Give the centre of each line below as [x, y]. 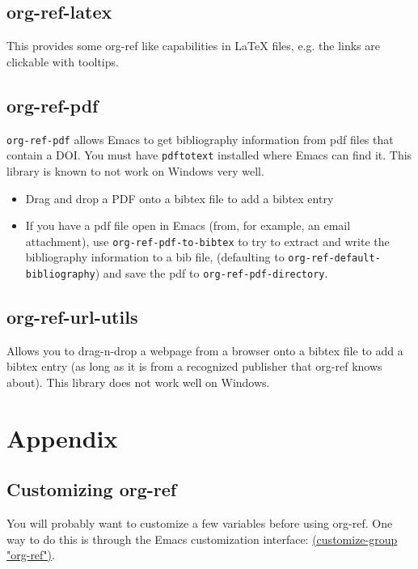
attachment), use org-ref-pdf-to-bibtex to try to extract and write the [207, 241]
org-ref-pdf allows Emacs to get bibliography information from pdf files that [200, 139]
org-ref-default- [334, 259]
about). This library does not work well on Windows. [138, 382]
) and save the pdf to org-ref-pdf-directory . [211, 273]
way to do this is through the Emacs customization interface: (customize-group [202, 539]
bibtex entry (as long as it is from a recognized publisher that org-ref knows [194, 366]
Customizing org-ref [92, 489]
